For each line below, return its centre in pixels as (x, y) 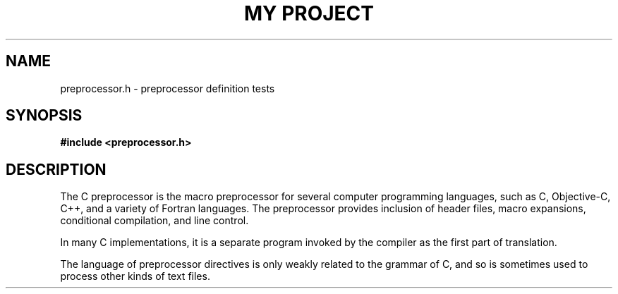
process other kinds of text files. (135, 276)
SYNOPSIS (44, 116)
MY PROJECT (309, 13)
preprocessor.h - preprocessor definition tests (168, 88)
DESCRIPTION (56, 169)
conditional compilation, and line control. (154, 221)
